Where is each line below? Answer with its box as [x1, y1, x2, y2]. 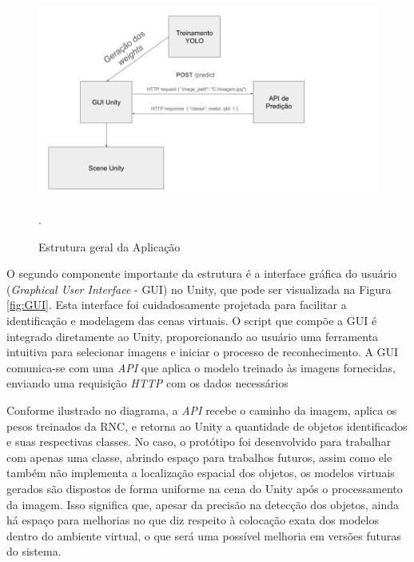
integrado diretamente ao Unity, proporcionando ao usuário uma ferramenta [6, 327, 379, 344]
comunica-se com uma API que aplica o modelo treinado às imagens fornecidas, [6, 359, 396, 375]
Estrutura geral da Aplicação [38, 238, 181, 255]
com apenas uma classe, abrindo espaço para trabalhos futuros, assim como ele [6, 448, 392, 465]
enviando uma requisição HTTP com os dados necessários [6, 375, 289, 391]
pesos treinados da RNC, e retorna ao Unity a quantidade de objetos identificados [6, 417, 408, 434]
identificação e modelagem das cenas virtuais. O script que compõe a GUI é [6, 312, 377, 329]
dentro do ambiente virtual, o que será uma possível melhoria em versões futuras [6, 527, 401, 544]
